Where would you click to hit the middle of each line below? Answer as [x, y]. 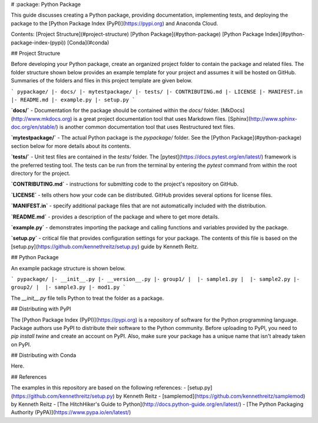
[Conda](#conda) [88, 42]
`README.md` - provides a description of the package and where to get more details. [115, 217]
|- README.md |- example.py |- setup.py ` [73, 100]
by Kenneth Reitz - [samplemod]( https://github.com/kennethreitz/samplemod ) [211, 396]
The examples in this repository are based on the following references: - [99, 388]
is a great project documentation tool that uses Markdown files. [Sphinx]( [162, 118]
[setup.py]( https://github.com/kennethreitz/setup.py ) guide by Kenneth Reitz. [105, 246]
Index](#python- [285, 34]
